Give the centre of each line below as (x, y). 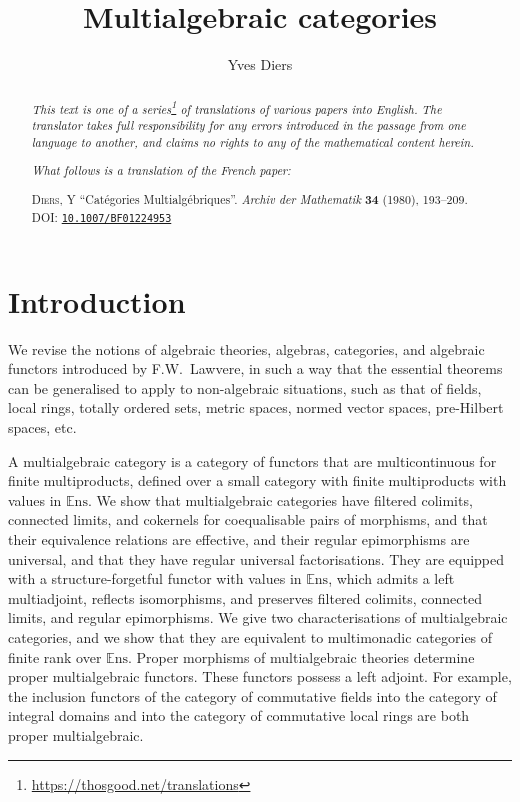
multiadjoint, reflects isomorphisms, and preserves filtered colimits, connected (245, 597)
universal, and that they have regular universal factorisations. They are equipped (256, 558)
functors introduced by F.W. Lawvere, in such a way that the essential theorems (255, 368)
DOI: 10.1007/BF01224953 (101, 216)
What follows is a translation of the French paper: (161, 170)
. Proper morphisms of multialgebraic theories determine (301, 656)
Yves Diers (260, 64)
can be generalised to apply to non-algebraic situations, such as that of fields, (245, 387)
